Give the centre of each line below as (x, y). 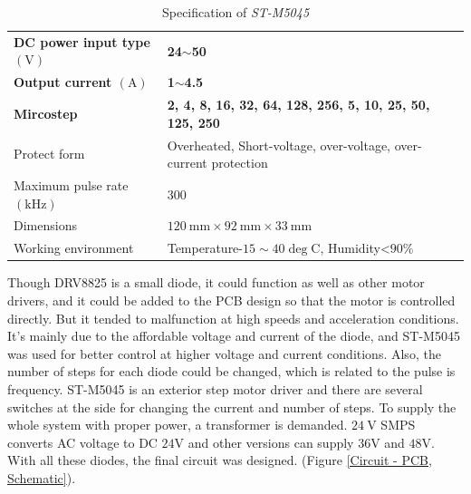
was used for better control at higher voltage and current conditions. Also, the (224, 353)
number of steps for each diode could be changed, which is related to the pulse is (231, 371)
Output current (63, 82)
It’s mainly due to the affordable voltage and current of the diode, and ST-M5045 (234, 336)
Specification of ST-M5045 (235, 12)
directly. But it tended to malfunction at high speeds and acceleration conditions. (233, 318)
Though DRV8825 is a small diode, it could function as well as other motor (216, 282)
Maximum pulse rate (71, 185)
